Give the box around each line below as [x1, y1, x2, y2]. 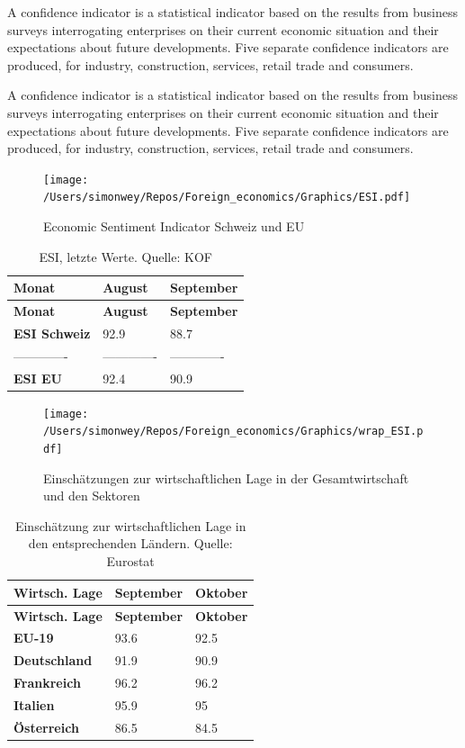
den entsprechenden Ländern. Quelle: [28, 534, 233, 553]
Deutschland [13, 651, 93, 670]
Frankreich [13, 673, 81, 692]
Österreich [13, 717, 79, 736]
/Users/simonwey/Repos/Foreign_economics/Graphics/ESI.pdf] [43, 191, 411, 204]
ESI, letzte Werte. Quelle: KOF [39, 247, 212, 266]
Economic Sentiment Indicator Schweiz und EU [43, 217, 305, 236]
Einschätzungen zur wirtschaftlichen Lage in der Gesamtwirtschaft [43, 468, 409, 487]
